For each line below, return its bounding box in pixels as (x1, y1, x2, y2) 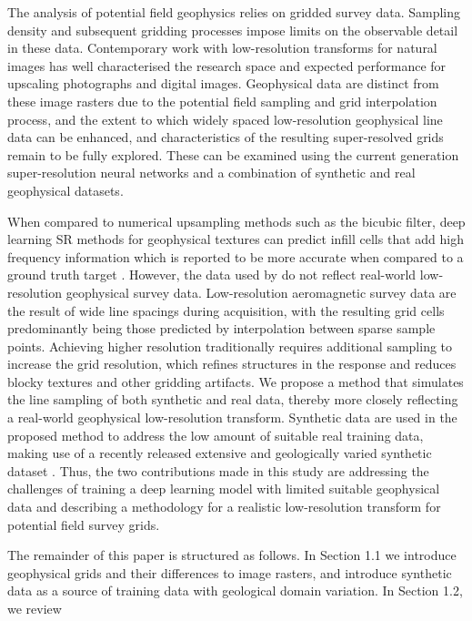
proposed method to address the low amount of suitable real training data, (7, 425, 424, 444)
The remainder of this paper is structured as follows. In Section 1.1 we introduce (7, 545, 457, 565)
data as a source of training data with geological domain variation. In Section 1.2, (7, 581, 463, 600)
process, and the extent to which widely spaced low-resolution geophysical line (7, 109, 443, 128)
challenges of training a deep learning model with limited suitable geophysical (7, 479, 440, 498)
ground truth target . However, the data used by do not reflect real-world (7, 265, 417, 284)
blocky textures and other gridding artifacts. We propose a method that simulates (7, 372, 464, 391)
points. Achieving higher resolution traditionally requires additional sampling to (7, 336, 453, 355)
